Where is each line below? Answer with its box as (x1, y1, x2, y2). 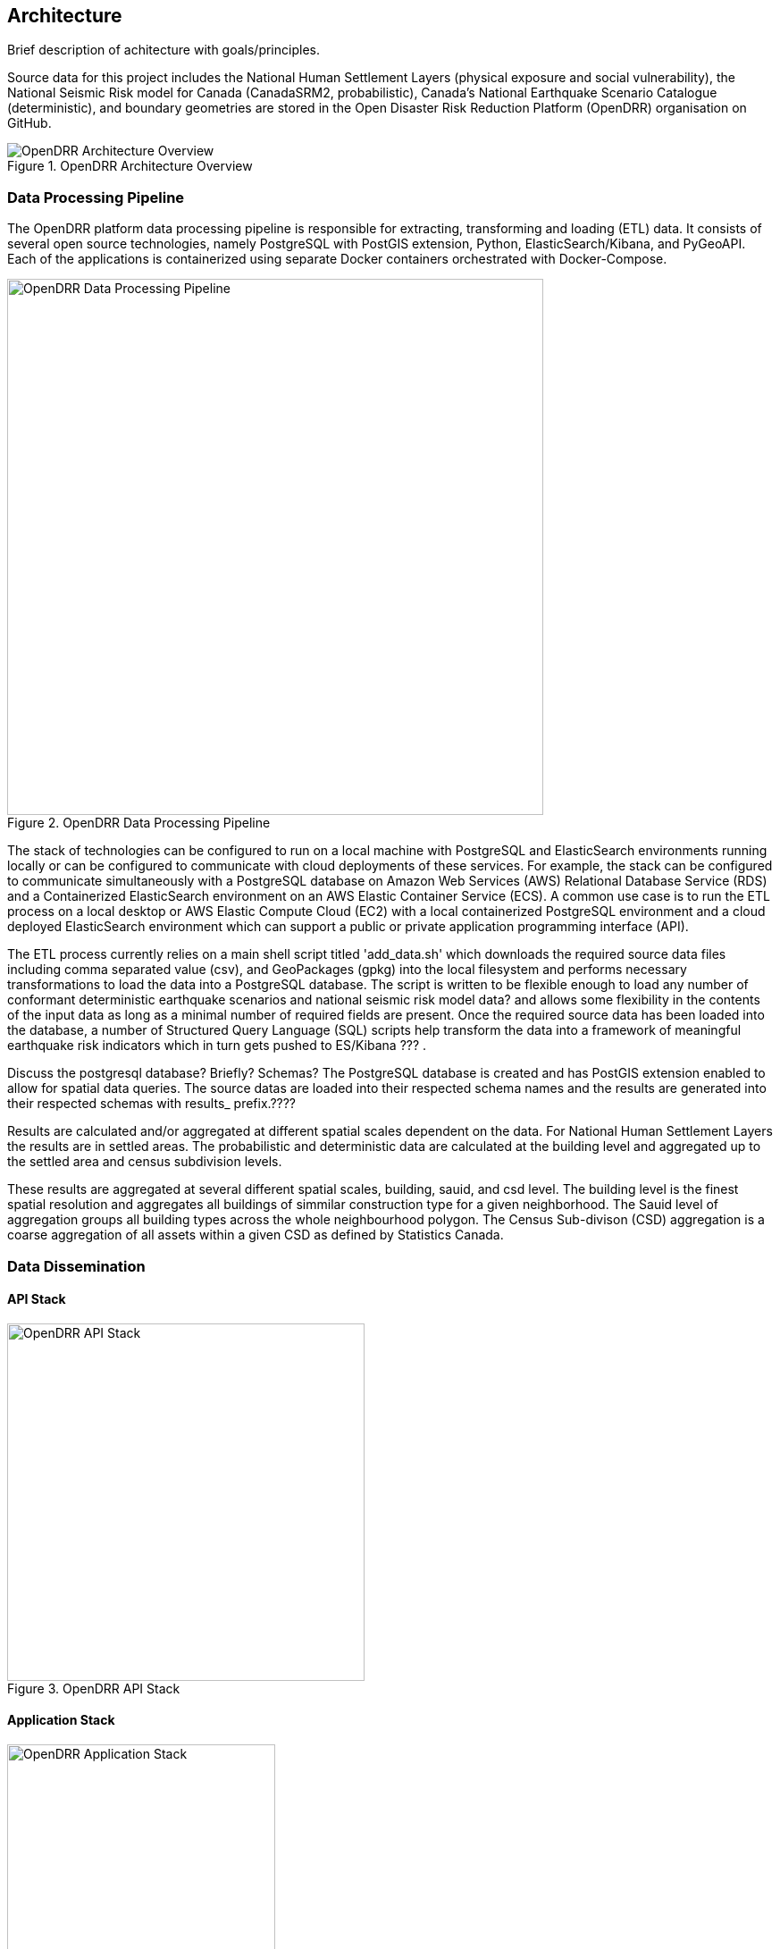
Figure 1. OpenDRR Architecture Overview (7, 158, 253, 174)
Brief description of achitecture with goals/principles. (7, 42, 320, 58)
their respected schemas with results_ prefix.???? (7, 1096, 297, 1112)
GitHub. (7, 115, 52, 131)
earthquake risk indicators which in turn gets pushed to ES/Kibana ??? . (7, 1038, 427, 1054)
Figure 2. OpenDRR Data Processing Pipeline (7, 815, 271, 831)
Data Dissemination (7, 1256, 146, 1275)
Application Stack (7, 1712, 115, 1728)
